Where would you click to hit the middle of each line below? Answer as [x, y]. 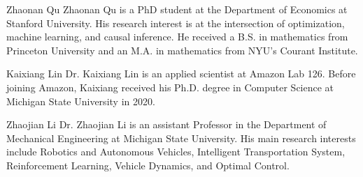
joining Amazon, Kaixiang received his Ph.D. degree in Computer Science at [170, 87]
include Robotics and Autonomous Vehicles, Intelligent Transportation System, [176, 152]
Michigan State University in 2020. [81, 101]
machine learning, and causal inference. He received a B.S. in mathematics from [177, 37]
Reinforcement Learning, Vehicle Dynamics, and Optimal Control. [148, 165]
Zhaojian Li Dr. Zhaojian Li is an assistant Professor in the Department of [166, 124]
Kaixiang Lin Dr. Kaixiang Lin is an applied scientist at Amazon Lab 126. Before [181, 74]
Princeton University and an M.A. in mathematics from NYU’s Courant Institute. [182, 50]
